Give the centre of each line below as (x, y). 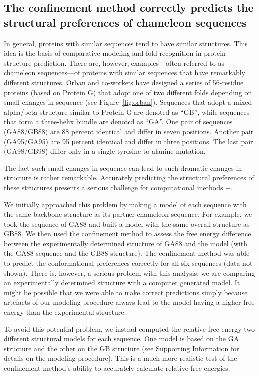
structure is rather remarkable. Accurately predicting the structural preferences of (129, 178)
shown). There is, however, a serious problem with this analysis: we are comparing (129, 272)
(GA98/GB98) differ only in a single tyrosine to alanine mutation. (105, 151)
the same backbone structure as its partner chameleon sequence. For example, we (128, 214)
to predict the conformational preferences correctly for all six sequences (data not (128, 263)
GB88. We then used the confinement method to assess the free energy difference (128, 233)
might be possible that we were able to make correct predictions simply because (126, 292)
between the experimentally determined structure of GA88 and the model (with (126, 243)
